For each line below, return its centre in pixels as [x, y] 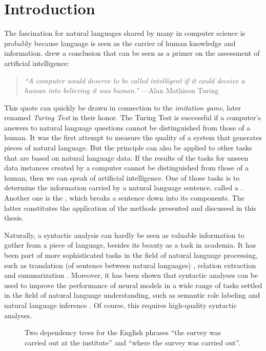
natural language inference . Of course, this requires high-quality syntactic [120, 305]
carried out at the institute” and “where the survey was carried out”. [132, 342]
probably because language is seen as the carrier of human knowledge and [120, 43]
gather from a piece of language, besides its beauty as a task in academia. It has [130, 245]
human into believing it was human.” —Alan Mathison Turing [121, 90]
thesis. [14, 218]
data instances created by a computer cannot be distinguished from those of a [126, 168]
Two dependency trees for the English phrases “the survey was [123, 332]
